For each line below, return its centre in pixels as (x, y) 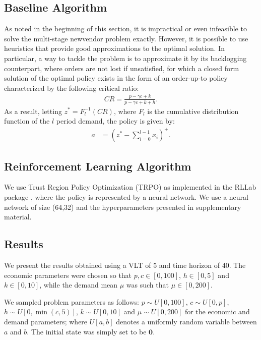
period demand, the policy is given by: (115, 121)
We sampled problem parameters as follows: (72, 301)
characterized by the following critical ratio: (72, 88)
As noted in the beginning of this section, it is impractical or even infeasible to (125, 29)
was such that (147, 285)
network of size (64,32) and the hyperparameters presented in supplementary (123, 207)
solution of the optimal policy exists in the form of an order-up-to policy (116, 78)
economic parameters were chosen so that (68, 275)
